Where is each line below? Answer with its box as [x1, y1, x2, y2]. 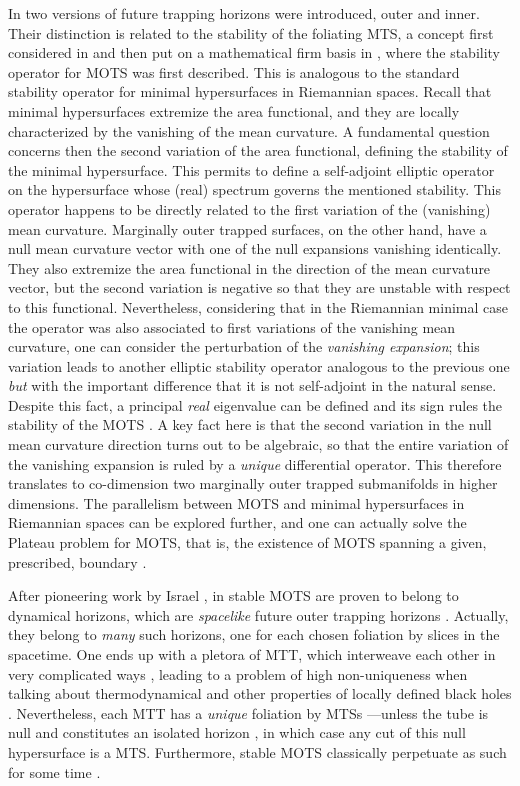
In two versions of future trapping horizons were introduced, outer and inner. [8, 3, 480, 23]
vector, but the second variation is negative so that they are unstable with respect [8, 277, 511, 298]
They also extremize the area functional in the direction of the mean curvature [8, 257, 491, 278]
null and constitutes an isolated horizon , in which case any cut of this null [8, 722, 466, 743]
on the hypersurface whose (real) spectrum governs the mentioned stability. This [8, 179, 501, 200]
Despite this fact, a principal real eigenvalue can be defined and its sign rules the [8, 394, 503, 415]
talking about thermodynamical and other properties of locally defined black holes [8, 683, 512, 704]
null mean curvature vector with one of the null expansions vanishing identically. [8, 238, 502, 259]
